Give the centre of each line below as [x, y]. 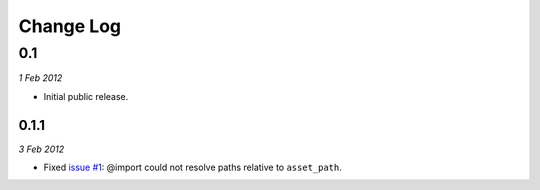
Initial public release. [86, 96]
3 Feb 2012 [41, 149]
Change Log [70, 26]
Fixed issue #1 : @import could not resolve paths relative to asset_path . [192, 167]
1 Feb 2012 [40, 78]
